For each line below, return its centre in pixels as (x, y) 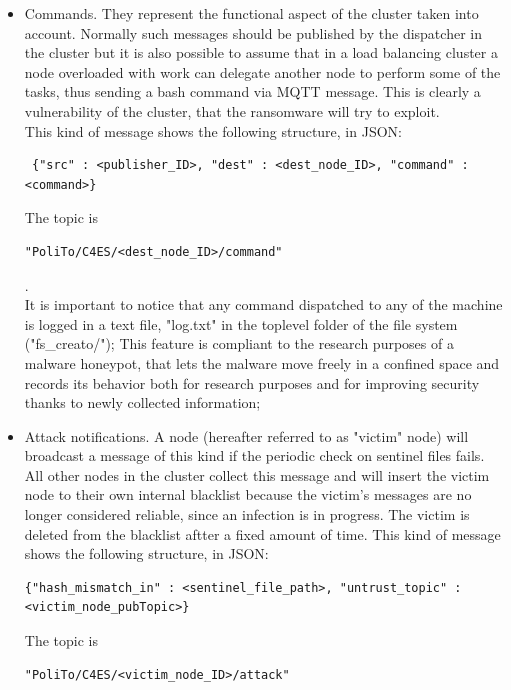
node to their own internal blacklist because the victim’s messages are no (248, 494)
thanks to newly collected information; (142, 402)
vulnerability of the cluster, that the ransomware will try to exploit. (232, 110)
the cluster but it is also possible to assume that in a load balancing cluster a (261, 52)
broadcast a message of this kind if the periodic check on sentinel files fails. (254, 455)
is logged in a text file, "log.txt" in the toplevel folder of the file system (241, 323)
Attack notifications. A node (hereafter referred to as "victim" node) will (246, 435)
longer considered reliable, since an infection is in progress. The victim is (247, 514)
